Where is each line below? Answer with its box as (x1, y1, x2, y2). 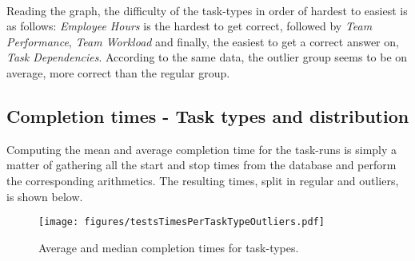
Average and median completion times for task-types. (38, 239, 299, 255)
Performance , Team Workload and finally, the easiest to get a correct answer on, (6, 33, 399, 49)
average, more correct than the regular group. (6, 64, 230, 81)
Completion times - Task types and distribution (6, 103, 409, 128)
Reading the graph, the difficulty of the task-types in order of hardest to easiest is (6, 2, 408, 18)
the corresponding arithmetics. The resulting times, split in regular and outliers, (6, 172, 399, 188)
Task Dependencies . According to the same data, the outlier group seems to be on (6, 49, 408, 65)
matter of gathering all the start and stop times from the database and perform (6, 156, 397, 173)
